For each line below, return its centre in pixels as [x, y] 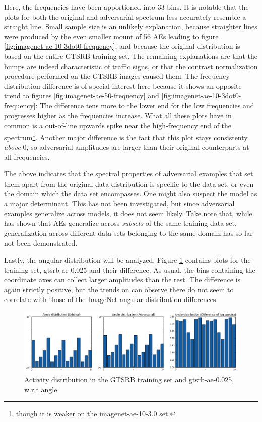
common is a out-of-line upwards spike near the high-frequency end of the [118, 125]
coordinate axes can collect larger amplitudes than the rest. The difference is [122, 280]
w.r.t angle [41, 389]
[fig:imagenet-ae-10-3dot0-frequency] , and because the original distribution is [122, 46]
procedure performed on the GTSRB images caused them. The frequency [117, 76]
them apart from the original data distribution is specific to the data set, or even [129, 183]
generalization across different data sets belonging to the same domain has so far [128, 233]
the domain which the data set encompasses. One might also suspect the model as [131, 193]
